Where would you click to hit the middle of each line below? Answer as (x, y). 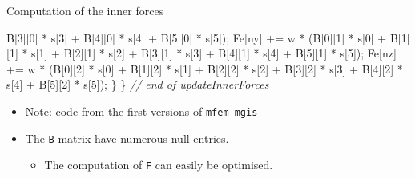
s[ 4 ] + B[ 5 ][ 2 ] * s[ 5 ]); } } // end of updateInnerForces (138, 84)
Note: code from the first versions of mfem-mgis (141, 111)
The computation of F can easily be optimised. (159, 165)
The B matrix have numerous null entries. (127, 138)
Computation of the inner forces (85, 10)
